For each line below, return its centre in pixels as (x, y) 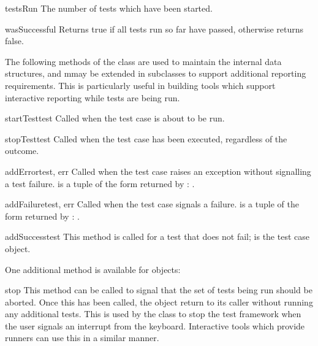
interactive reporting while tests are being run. (93, 97)
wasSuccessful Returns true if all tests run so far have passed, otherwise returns (154, 29)
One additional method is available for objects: (93, 269)
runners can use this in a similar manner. (82, 338)
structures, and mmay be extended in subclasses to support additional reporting (156, 73)
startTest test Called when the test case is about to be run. (115, 118)
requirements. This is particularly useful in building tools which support (140, 85)
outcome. (22, 151)
